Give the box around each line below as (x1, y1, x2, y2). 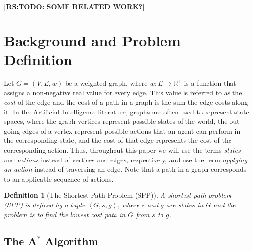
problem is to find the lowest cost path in (4, 209, 126, 219)
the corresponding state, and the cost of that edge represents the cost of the (4, 135, 231, 145)
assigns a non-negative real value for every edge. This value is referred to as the (4, 87, 242, 97)
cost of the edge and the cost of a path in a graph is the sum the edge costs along (4, 97, 248, 107)
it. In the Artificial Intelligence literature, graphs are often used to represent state (4, 106, 249, 116)
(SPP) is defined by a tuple (4, 200, 85, 210)
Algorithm (45, 233, 98, 248)
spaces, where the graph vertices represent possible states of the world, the (4, 116, 228, 126)
